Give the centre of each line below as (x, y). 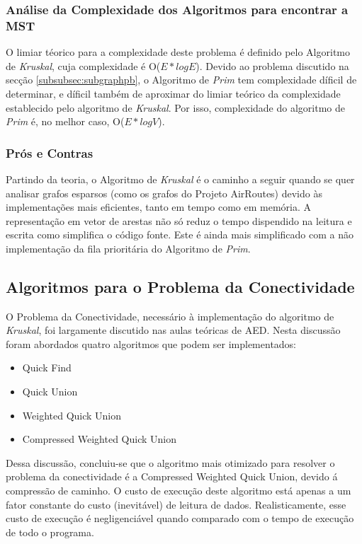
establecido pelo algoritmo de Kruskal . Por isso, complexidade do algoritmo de (175, 107)
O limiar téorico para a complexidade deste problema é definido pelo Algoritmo (178, 52)
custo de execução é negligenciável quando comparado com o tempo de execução (180, 518)
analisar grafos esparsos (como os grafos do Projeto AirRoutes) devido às (164, 193)
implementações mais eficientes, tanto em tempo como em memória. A (159, 207)
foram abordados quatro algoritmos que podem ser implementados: (151, 343)
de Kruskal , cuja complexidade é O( (83, 65)
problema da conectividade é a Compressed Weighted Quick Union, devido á (172, 476)
